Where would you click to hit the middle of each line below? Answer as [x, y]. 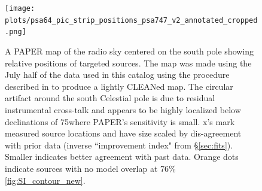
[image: [20, 8]
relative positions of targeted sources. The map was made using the [128, 63]
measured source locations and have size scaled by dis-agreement [123, 133]
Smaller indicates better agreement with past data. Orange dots [122, 157]
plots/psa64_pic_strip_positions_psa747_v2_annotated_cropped [131, 20]
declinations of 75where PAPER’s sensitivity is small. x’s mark [120, 121]
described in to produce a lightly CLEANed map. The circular [119, 86]
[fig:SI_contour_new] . [45, 180]
